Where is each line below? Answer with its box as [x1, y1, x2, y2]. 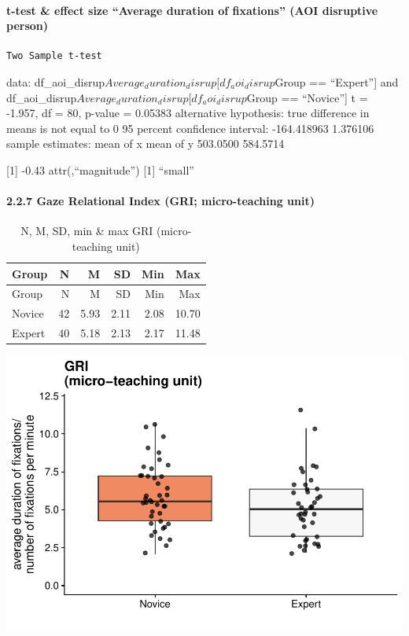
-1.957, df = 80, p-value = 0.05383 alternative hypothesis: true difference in [6, 105, 370, 121]
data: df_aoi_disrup [6, 73, 105, 90]
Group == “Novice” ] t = [246, 89, 368, 105]
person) [6, 17, 49, 34]
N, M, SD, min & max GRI [20, 222, 153, 239]
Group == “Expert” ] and [275, 73, 399, 90]
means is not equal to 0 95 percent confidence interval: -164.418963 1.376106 [6, 119, 374, 136]
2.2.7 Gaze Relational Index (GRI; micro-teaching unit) [6, 193, 315, 209]
